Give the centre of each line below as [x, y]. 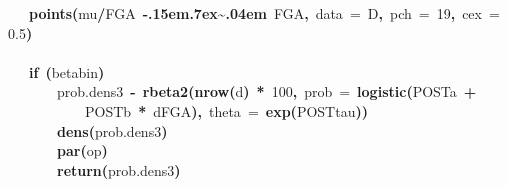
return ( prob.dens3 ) [119, 169]
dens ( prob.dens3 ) [112, 130]
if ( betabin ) [67, 71]
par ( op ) [82, 150]
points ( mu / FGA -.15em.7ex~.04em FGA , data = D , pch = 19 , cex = [264, 13]
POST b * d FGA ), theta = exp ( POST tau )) [226, 110]
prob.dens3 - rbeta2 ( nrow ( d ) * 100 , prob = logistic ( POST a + [267, 91]
